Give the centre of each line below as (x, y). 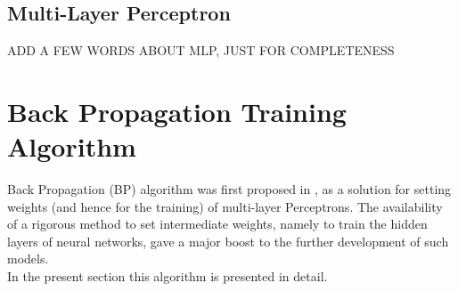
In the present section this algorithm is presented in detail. (168, 276)
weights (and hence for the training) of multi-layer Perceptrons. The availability (225, 206)
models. (28, 259)
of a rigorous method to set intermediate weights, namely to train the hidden (217, 224)
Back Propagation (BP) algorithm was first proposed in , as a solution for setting (229, 189)
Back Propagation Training (177, 111)
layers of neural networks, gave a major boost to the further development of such (228, 241)
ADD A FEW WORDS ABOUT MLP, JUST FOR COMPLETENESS (201, 50)
